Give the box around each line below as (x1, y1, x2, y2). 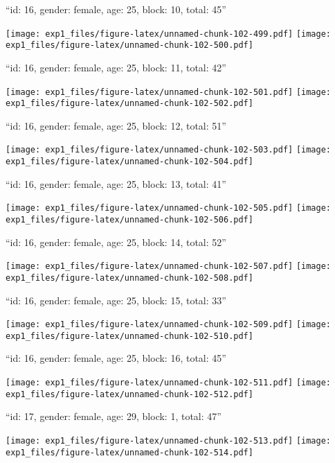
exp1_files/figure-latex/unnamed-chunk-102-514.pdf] (6, 447, 253, 457)
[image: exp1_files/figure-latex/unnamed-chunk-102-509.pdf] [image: (6, 320, 332, 330)
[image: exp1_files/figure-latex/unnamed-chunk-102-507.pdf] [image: (6, 261, 332, 272)
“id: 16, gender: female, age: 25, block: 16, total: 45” (6, 351, 226, 365)
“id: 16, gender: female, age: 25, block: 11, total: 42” (6, 60, 226, 74)
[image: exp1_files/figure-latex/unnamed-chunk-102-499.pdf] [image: (6, 28, 332, 39)
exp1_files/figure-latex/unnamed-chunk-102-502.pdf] (6, 98, 253, 109)
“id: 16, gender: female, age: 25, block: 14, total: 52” (6, 234, 226, 249)
